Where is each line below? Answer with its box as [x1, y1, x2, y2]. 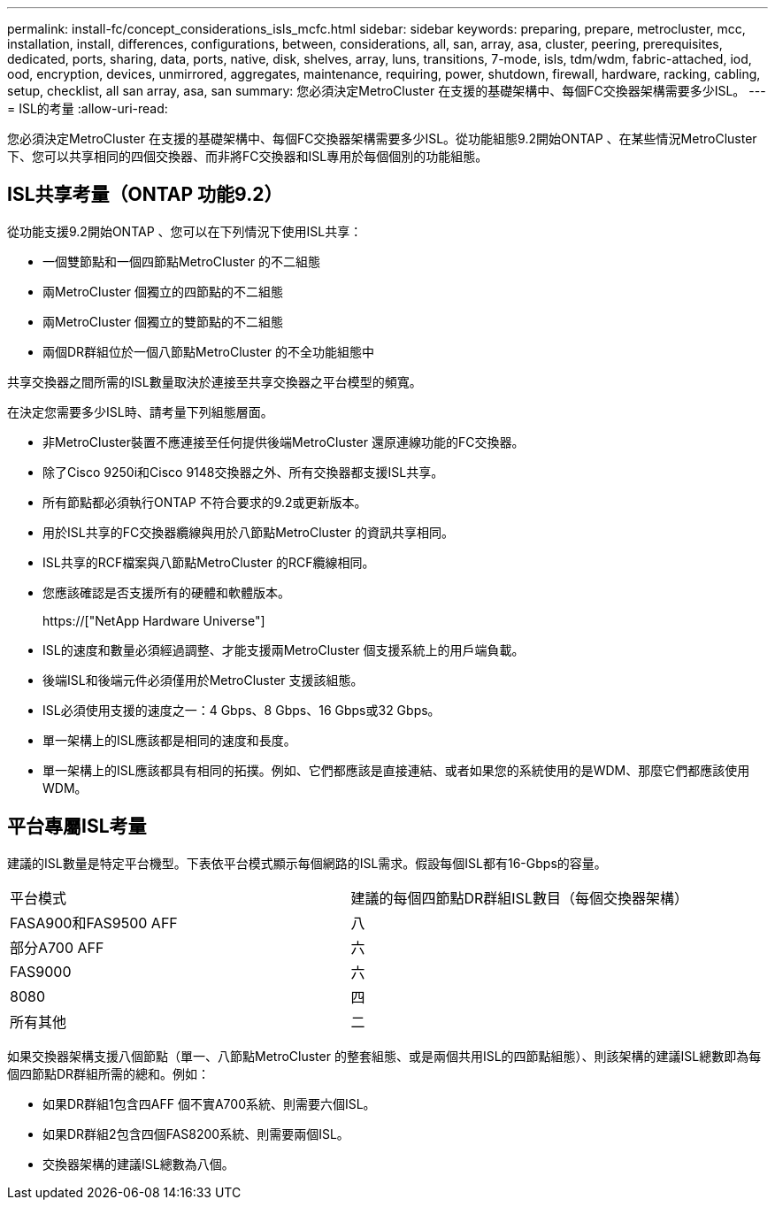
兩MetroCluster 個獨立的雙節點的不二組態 [42, 313, 283, 329]
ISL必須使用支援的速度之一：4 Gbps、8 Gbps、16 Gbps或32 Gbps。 [42, 702, 441, 718]
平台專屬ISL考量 [7, 815, 147, 838]
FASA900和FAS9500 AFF [10, 913, 178, 932]
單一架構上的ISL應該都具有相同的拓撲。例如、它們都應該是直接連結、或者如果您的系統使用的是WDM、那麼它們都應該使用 [42, 762, 750, 778]
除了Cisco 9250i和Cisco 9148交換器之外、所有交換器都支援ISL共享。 [42, 464, 444, 480]
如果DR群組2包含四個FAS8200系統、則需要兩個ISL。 [42, 1126, 349, 1142]
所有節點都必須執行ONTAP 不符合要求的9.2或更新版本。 [42, 494, 367, 510]
